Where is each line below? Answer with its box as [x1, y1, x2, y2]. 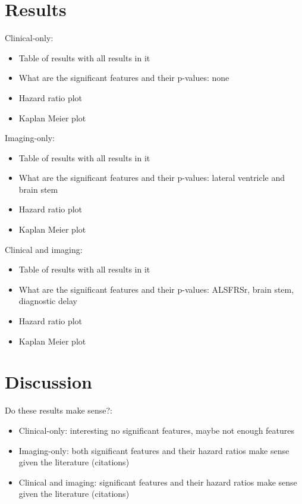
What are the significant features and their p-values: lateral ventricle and [18, 171, 285, 184]
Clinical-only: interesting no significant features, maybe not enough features [18, 424, 295, 436]
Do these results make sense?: [5, 404, 113, 417]
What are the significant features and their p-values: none [18, 71, 229, 84]
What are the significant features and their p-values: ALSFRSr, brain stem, [18, 283, 294, 295]
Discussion [5, 370, 92, 394]
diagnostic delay [18, 295, 77, 307]
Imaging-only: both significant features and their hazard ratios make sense [18, 444, 290, 456]
